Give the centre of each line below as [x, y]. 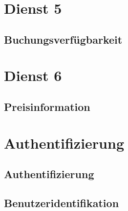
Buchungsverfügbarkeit [63, 39]
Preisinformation [47, 106]
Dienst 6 [33, 75]
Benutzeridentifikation [62, 202]
